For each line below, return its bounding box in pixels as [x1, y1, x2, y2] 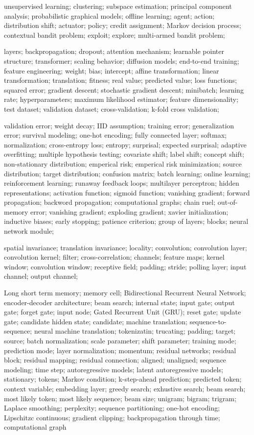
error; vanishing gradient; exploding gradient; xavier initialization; [30, 206, 229, 217]
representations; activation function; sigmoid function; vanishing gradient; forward [4, 187, 250, 197]
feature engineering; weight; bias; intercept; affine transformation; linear [4, 65, 219, 75]
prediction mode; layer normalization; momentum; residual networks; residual [4, 345, 236, 355]
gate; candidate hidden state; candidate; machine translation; [4, 316, 187, 326]
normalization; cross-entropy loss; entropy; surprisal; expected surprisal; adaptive [4, 139, 247, 149]
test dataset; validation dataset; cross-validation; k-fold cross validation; [4, 103, 219, 114]
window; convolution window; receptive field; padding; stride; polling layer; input [4, 261, 247, 271]
